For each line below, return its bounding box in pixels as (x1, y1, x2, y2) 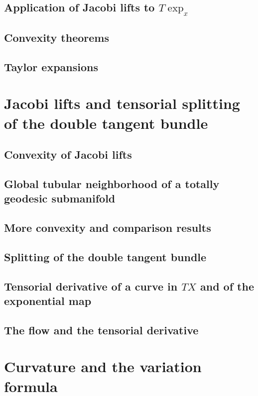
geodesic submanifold (4, 191, 116, 206)
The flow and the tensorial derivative (4, 322, 199, 337)
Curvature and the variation (4, 356, 202, 377)
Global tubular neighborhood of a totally (4, 176, 220, 191)
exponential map (4, 293, 92, 308)
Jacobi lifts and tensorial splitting (4, 93, 240, 113)
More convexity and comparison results (4, 220, 211, 235)
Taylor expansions (4, 59, 99, 74)
